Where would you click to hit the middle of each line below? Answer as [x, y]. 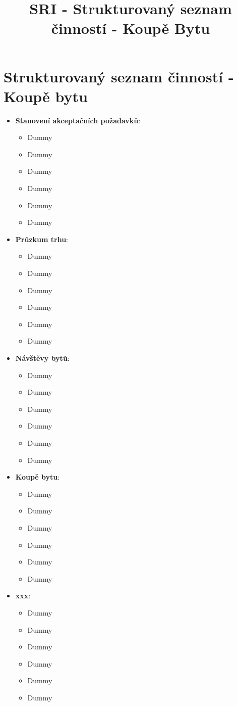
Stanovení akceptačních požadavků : [78, 120]
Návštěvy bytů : [42, 358]
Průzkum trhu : [42, 239]
